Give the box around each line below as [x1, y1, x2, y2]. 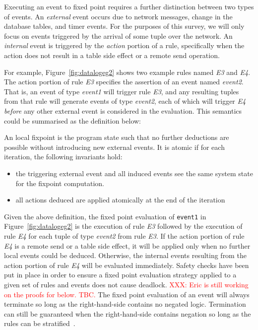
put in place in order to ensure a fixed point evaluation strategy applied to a [4, 269, 237, 280]
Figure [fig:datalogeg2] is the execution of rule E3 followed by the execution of [4, 221, 243, 231]
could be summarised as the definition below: [4, 115, 141, 126]
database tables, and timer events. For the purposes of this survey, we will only [4, 21, 245, 31]
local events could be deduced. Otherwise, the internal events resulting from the [4, 250, 247, 261]
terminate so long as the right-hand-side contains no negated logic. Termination [4, 299, 246, 309]
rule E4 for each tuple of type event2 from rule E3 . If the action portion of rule [4, 230, 245, 241]
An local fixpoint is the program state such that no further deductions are [4, 132, 229, 142]
